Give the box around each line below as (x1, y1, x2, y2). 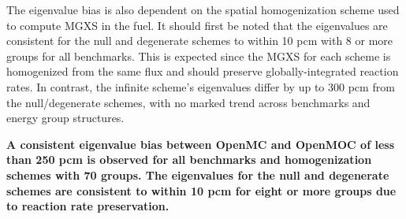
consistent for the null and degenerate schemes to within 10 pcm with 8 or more (6, 32, 393, 49)
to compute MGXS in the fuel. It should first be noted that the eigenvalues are (6, 17, 388, 33)
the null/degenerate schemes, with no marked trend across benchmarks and (6, 94, 371, 110)
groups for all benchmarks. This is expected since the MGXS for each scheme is (6, 47, 391, 64)
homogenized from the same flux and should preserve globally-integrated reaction (6, 63, 399, 80)
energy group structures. (6, 109, 125, 126)
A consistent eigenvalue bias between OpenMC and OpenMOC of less (6, 135, 395, 152)
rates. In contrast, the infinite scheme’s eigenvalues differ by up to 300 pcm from (6, 78, 395, 95)
